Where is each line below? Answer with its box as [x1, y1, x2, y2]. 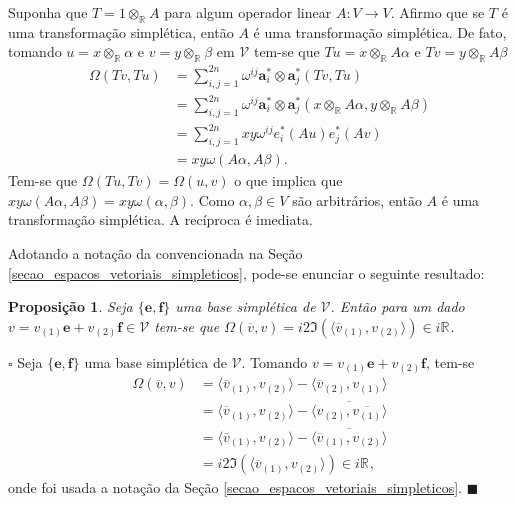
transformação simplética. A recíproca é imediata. [8, 209, 313, 230]
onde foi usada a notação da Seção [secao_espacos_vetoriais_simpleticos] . [8, 477, 462, 498]
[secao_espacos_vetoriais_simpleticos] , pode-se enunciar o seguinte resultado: [8, 262, 485, 283]
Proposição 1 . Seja [8, 296, 133, 317]
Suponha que [8, 2, 88, 22]
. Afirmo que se [390, 2, 485, 22]
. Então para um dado [330, 296, 465, 317]
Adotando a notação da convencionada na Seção [8, 242, 303, 263]
